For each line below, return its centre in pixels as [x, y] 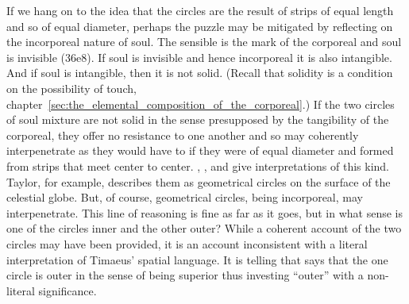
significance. [68, 290]
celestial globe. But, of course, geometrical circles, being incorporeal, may [185, 197]
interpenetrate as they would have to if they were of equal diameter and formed [200, 150]
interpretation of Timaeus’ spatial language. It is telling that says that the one [197, 259]
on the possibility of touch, [71, 88]
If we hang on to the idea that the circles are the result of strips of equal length [200, 10]
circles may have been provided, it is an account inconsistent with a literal [187, 243]
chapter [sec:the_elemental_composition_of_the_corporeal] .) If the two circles [201, 104]
